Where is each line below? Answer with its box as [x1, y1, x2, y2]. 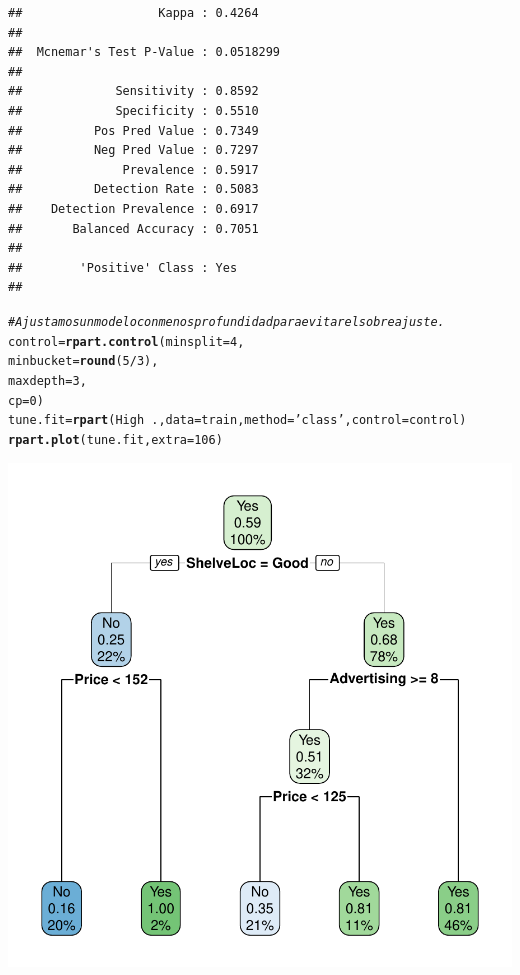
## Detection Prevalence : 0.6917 [8, 201, 259, 216]
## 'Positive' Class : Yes [8, 260, 238, 275]
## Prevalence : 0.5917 [8, 162, 259, 177]
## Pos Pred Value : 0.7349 [8, 123, 259, 138]
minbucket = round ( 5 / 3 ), [8, 354, 159, 369]
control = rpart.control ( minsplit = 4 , [8, 334, 245, 349]
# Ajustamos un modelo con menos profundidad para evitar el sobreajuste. [8, 314, 445, 329]
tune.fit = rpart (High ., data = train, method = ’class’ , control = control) [8, 413, 467, 428]
